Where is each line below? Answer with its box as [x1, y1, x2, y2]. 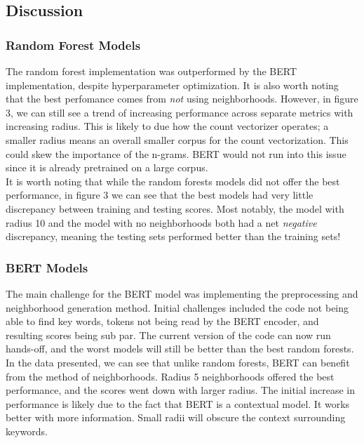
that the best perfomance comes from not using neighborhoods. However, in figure [6, 91, 358, 106]
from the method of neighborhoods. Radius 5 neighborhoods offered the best [6, 369, 335, 383]
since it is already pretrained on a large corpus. [6, 160, 208, 175]
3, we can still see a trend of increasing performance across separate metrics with [6, 105, 353, 119]
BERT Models [6, 258, 88, 276]
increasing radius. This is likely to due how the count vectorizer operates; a [6, 119, 329, 133]
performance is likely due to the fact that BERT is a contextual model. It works [6, 396, 350, 411]
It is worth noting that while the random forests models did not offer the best [6, 173, 340, 188]
